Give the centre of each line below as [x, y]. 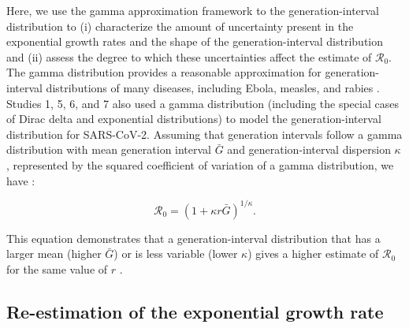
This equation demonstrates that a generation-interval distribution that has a [193, 238]
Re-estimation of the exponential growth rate [195, 311]
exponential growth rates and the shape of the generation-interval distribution [195, 41]
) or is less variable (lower [176, 253]
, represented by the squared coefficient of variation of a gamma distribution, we [200, 164]
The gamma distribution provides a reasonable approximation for [164, 72]
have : [21, 180]
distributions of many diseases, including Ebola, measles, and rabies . [213, 87]
